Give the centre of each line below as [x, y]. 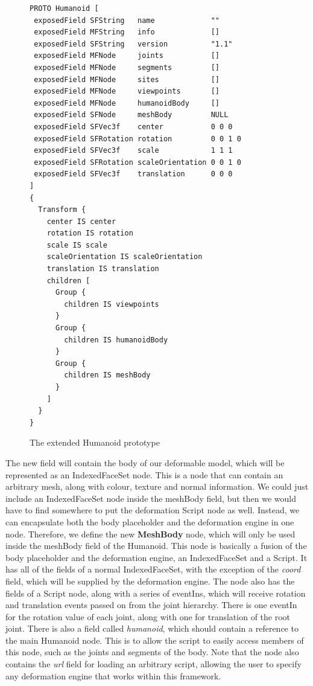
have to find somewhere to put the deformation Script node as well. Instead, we [153, 510]
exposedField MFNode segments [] [127, 67]
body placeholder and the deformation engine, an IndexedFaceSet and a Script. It [156, 557]
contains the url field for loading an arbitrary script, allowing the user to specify [153, 664]
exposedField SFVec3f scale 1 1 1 [133, 151]
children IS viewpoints [112, 304]
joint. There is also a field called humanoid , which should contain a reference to [152, 628]
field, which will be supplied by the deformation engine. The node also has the [150, 581]
